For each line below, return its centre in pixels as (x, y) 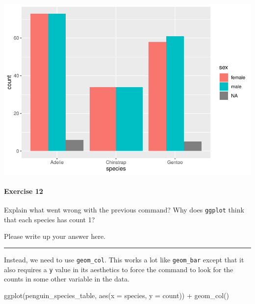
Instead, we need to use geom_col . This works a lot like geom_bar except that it (124, 260)
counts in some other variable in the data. (67, 279)
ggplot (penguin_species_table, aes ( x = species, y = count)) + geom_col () (116, 295)
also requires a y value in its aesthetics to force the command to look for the (119, 269)
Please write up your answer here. (55, 236)
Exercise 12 (24, 191)
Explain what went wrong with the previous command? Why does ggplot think (124, 210)
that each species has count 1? (50, 219)
